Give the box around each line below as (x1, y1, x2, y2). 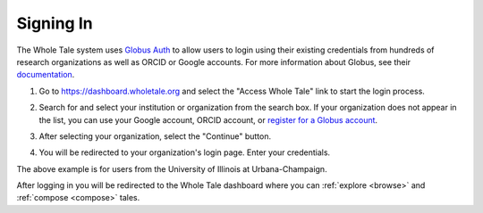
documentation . (16, 70, 75, 80)
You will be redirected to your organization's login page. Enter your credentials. (38, 147, 331, 158)
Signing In (16, 13, 93, 33)
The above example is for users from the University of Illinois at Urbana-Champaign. (16, 163, 327, 174)
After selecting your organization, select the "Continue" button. (38, 130, 272, 142)
